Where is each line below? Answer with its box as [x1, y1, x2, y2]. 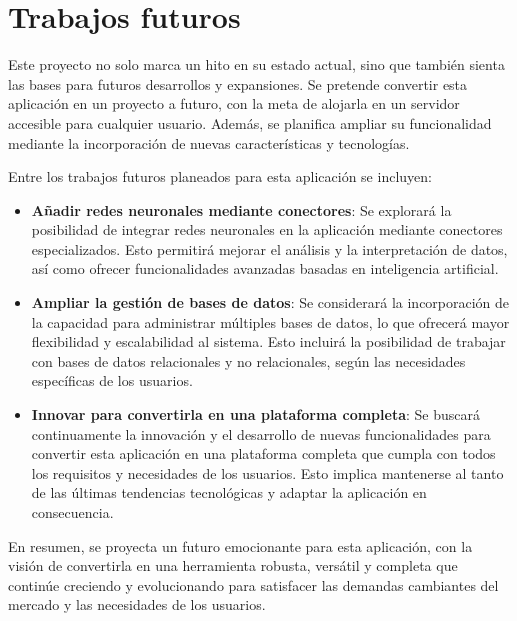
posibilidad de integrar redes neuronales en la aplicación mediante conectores [31, 219, 503, 240]
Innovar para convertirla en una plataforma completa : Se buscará [31, 404, 480, 425]
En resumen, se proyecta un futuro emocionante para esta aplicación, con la [8, 535, 473, 556]
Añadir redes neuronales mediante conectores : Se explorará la [31, 199, 452, 220]
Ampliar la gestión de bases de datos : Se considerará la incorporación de [31, 292, 510, 313]
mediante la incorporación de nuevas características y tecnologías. [8, 132, 410, 153]
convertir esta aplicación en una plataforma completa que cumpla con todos [31, 443, 496, 464]
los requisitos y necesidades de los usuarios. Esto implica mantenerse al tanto [31, 462, 504, 483]
